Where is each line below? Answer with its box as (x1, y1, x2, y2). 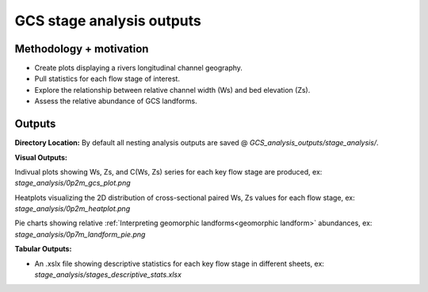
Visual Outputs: (14, 152, 67, 162)
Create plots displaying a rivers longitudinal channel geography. (34, 63, 243, 73)
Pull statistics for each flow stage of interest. (34, 74, 180, 83)
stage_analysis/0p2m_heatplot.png (14, 204, 131, 213)
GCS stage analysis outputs (14, 12, 201, 29)
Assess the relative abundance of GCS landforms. (34, 96, 197, 106)
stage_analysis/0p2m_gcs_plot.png (14, 179, 131, 188)
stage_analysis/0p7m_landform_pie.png (14, 229, 146, 239)
